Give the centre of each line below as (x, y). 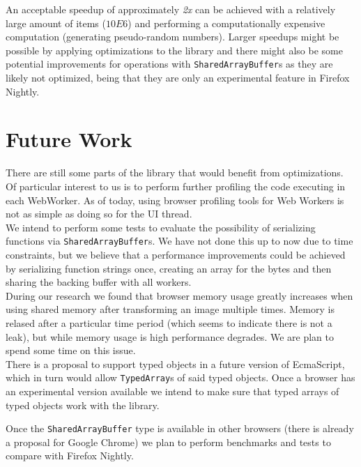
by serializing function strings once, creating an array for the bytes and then (169, 268)
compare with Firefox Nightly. (70, 455)
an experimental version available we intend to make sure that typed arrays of (172, 391)
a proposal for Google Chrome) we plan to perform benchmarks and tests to (168, 442)
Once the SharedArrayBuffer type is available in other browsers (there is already (180, 428)
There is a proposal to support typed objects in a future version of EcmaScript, (175, 363)
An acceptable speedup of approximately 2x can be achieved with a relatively (171, 9)
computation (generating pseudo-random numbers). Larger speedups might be (172, 37)
